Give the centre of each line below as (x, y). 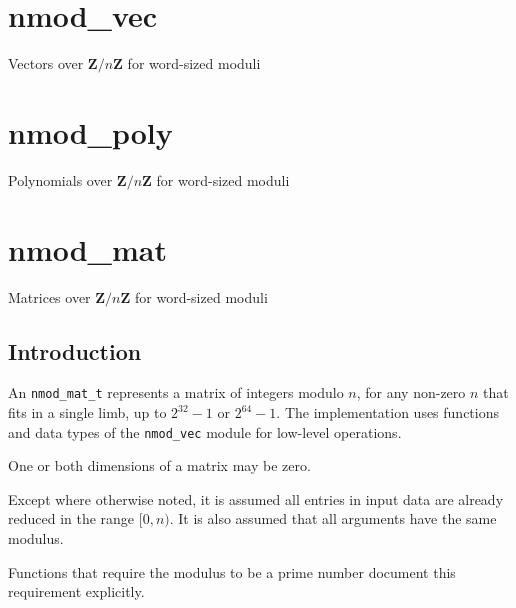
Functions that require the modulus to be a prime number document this (232, 571)
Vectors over (46, 63)
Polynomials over (60, 179)
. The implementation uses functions (387, 412)
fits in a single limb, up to (87, 412)
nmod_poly (90, 131)
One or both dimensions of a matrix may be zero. (159, 465)
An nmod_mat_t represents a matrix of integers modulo (176, 392)
